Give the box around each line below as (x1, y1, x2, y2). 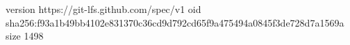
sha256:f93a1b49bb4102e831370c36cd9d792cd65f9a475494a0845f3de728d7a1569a (6, 15, 344, 29)
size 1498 (6, 29, 44, 43)
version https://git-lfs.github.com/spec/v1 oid (6, 2, 201, 16)
